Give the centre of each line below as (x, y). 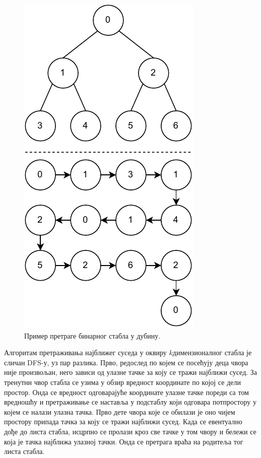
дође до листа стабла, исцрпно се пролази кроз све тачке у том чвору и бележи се (130, 431)
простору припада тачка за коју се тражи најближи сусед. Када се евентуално (123, 421)
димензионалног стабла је (212, 352)
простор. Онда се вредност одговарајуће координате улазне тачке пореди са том (126, 392)
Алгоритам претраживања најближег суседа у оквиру (85, 352)
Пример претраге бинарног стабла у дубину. (92, 335)
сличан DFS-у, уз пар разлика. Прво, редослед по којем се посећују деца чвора (126, 362)
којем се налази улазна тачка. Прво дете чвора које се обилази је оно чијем (120, 411)
